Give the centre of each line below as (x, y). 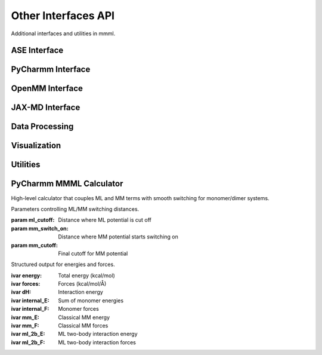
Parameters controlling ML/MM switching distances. (75, 209)
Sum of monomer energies (91, 300)
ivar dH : (21, 292)
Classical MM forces (83, 326)
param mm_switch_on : (40, 228)
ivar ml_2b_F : (28, 342)
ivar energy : (26, 276)
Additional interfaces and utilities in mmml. (63, 33)
